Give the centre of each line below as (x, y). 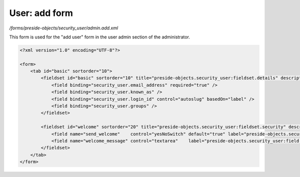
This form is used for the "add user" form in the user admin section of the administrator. (99, 37)
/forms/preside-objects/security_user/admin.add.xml (64, 28)
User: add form (41, 13)
